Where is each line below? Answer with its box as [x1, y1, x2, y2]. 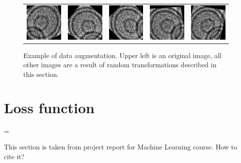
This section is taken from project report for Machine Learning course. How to [4, 142, 238, 152]
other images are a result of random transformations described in [23, 59, 217, 70]
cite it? [4, 151, 25, 161]
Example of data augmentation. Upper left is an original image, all [23, 50, 222, 60]
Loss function [4, 97, 95, 117]
